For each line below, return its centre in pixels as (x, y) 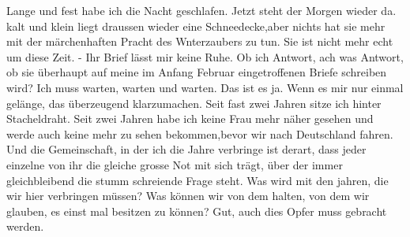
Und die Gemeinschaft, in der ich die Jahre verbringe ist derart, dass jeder (186, 149)
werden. (25, 226)
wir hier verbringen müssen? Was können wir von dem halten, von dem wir (188, 196)
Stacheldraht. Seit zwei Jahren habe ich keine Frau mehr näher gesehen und (190, 119)
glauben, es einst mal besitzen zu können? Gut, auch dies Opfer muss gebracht (197, 211)
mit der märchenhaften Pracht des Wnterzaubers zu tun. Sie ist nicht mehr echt (200, 41)
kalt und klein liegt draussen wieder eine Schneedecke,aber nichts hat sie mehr (196, 26)
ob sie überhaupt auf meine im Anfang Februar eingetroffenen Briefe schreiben (197, 72)
